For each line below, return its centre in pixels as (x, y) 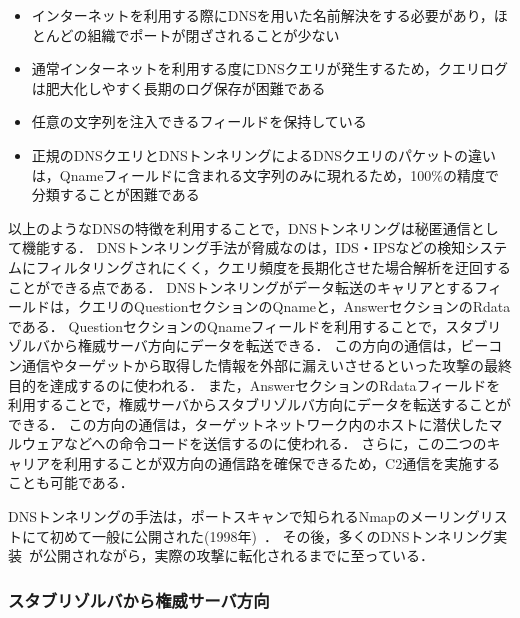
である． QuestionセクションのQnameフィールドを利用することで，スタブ (248, 325)
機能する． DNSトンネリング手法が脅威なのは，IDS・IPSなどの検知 (243, 247)
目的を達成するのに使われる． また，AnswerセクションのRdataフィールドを (254, 384)
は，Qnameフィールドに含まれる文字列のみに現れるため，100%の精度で (265, 174)
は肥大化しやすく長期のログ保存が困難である (178, 87)
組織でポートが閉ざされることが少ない (213, 34)
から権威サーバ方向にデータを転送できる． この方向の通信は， (255, 345)
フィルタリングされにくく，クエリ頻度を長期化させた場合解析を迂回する (273, 266)
